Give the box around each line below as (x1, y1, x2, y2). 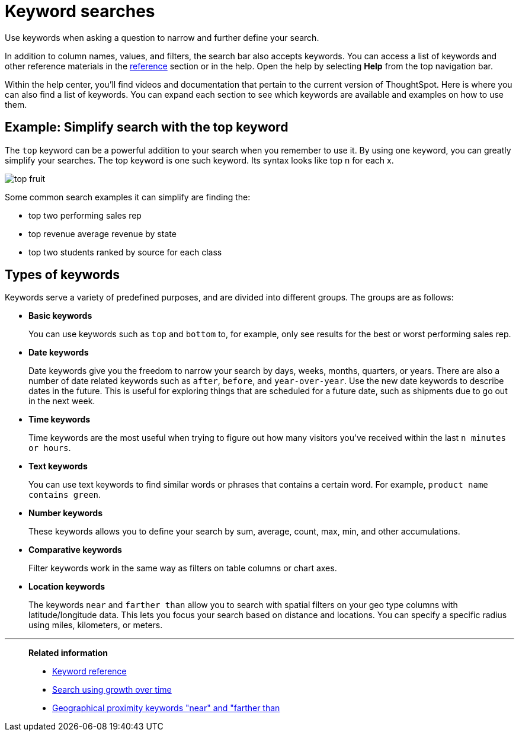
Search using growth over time (52, 684, 172, 695)
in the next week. (28, 396, 95, 407)
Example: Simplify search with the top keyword (5, 120, 289, 135)
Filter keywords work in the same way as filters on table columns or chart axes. (28, 563, 337, 574)
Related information (28, 648, 108, 658)
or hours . (28, 443, 71, 453)
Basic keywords (28, 311, 92, 321)
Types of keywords (5, 267, 120, 283)
